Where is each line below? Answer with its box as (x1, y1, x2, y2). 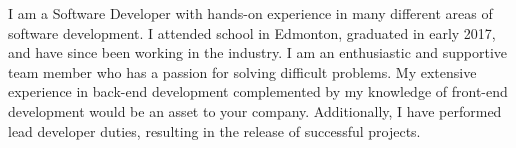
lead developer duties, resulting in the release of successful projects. (8, 120, 421, 141)
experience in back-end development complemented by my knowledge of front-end (8, 81, 508, 102)
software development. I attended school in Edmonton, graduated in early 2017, (8, 22, 496, 43)
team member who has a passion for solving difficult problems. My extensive (8, 61, 477, 82)
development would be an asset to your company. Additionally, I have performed (8, 100, 502, 121)
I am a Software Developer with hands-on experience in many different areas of (8, 3, 493, 23)
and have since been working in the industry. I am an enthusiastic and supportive (8, 42, 508, 63)
